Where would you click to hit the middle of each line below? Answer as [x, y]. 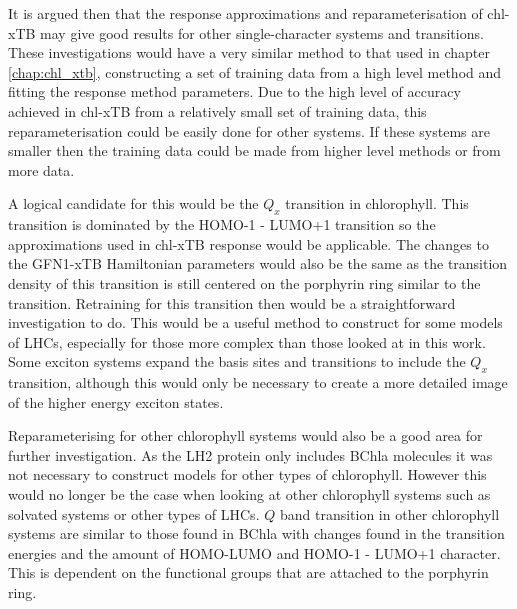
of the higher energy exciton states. [116, 401]
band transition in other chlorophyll [389, 513]
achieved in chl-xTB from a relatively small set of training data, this [217, 110]
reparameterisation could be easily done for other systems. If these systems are [249, 130]
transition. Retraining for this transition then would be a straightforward [232, 302]
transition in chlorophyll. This [377, 203]
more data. [41, 169]
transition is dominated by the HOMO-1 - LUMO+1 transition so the [222, 224]
